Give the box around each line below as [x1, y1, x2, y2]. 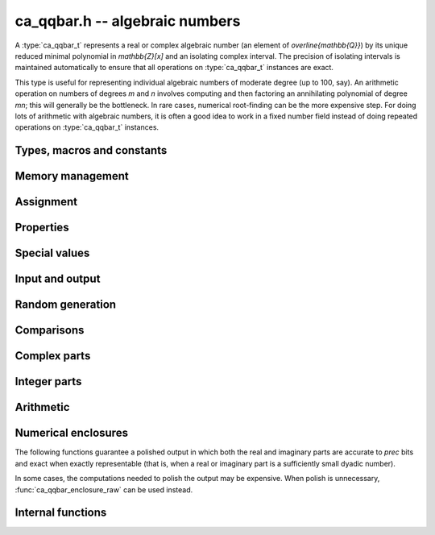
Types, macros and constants [14, 143, 168, 157]
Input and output [14, 272, 101, 286]
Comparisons [14, 323, 85, 338]
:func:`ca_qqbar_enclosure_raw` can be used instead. [14, 484, 193, 495]
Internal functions [14, 506, 107, 520]
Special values [14, 247, 90, 260]
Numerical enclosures [14, 426, 129, 440]
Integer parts [14, 375, 82, 388]
